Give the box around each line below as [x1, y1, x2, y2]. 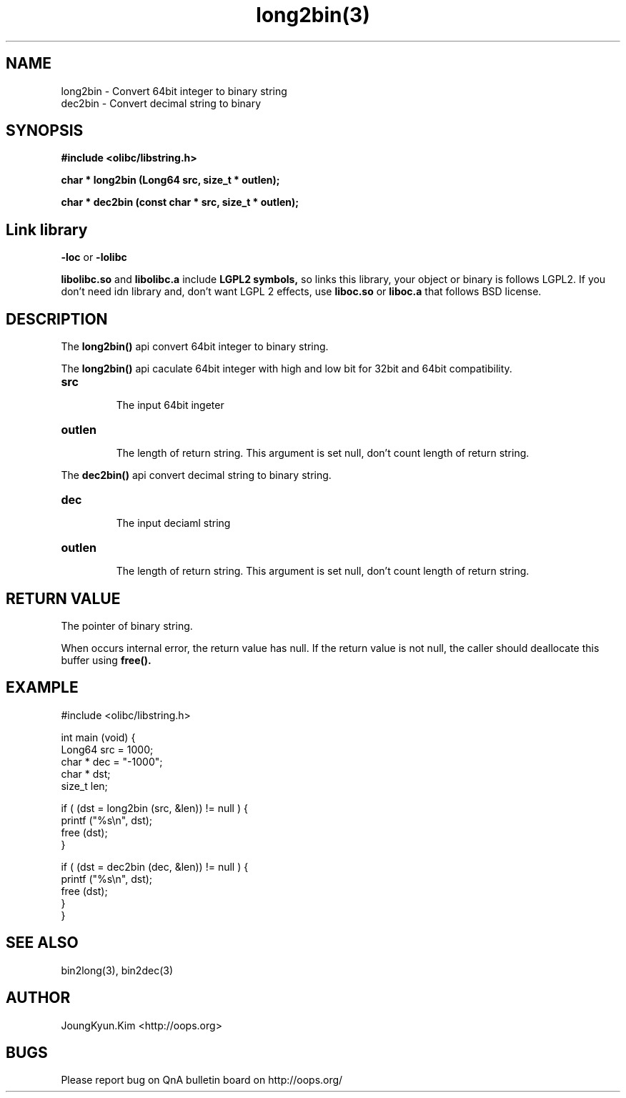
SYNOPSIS [6, 122, 84, 140]
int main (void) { [61, 731, 136, 743]
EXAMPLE [6, 678, 79, 697]
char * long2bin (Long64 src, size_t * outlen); [61, 174, 280, 187]
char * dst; [61, 767, 111, 780]
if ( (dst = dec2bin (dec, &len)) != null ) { [61, 860, 249, 873]
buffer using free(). [61, 653, 151, 666]
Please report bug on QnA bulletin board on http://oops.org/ [61, 1074, 343, 1087]
